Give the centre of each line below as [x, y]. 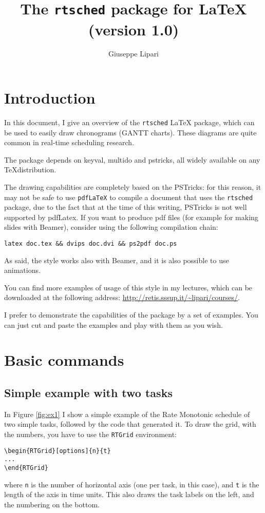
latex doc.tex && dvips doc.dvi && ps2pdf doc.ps [91, 244]
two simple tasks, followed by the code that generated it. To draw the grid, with [130, 424]
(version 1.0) [134, 29]
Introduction [50, 98]
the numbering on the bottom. [52, 504]
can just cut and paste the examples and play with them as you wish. [113, 324]
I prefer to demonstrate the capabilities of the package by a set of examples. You [131, 315]
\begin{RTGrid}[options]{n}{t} [58, 451]
